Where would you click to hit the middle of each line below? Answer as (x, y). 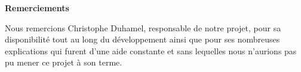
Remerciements (37, 8)
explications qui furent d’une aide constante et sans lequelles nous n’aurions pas (151, 50)
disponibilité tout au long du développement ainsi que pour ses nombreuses (142, 39)
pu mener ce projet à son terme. (64, 62)
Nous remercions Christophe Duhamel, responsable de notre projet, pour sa (143, 27)
